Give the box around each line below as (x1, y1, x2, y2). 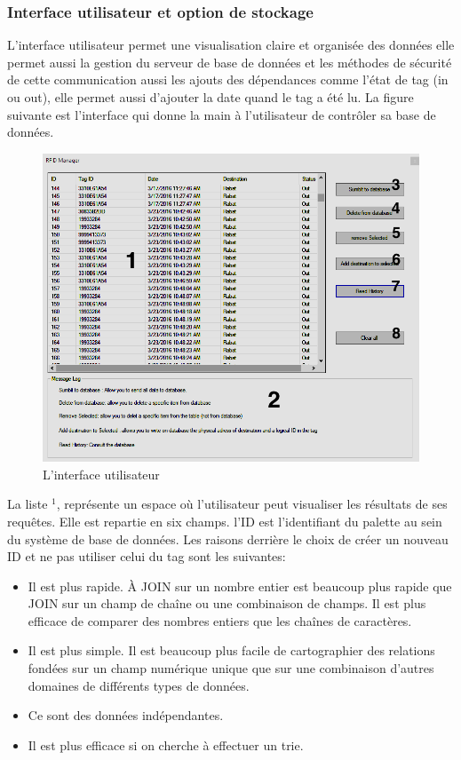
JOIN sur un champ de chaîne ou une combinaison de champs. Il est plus (28, 594, 426, 613)
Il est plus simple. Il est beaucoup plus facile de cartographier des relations (28, 641, 435, 660)
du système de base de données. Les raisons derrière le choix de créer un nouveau (7, 529, 449, 548)
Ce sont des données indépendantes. (28, 706, 224, 724)
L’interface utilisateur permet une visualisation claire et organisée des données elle (7, 36, 455, 54)
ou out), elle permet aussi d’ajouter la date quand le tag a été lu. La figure (7, 88, 414, 106)
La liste (7, 495, 48, 513)
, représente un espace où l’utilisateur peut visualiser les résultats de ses (56, 495, 448, 513)
